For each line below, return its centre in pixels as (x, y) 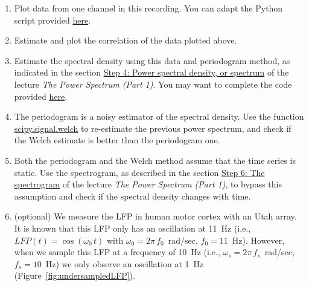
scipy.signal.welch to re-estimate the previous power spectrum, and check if (153, 128)
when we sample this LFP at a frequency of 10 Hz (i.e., (117, 252)
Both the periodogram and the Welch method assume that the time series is (155, 160)
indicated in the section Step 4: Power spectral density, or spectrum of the (151, 72)
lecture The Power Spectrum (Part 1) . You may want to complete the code (153, 84)
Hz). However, (258, 240)
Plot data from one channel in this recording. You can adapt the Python (148, 8)
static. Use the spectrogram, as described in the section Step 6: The (139, 172)
